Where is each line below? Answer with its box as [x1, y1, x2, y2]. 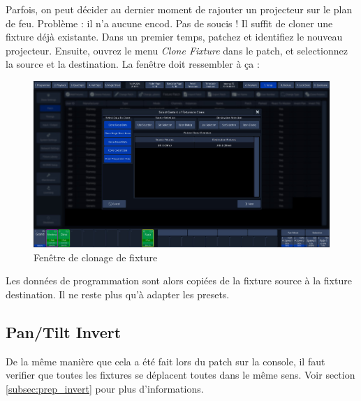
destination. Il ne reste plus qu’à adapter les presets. [6, 287, 230, 302]
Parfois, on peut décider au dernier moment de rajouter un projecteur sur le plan [6, 2, 353, 16]
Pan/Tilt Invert [6, 321, 121, 343]
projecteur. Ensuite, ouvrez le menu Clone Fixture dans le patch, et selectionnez [6, 43, 348, 57]
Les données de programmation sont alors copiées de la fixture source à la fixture [6, 273, 352, 288]
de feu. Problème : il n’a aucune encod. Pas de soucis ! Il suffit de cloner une [6, 15, 333, 30]
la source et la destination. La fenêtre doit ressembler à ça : [6, 57, 260, 71]
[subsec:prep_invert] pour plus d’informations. [6, 381, 204, 396]
